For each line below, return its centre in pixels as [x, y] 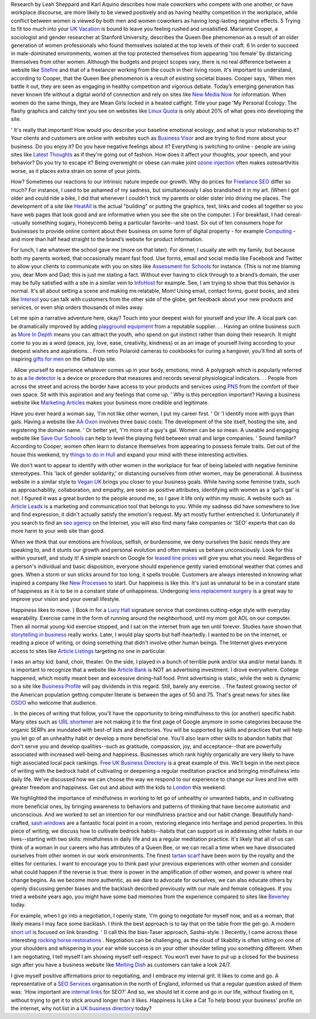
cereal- [293, 215]
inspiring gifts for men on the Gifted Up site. [63, 359]
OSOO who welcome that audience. [54, 703]
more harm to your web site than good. [58, 531]
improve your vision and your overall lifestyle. [66, 599]
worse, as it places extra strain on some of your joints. [76, 171]
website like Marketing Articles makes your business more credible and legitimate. [110, 403]
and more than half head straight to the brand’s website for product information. [107, 239]
